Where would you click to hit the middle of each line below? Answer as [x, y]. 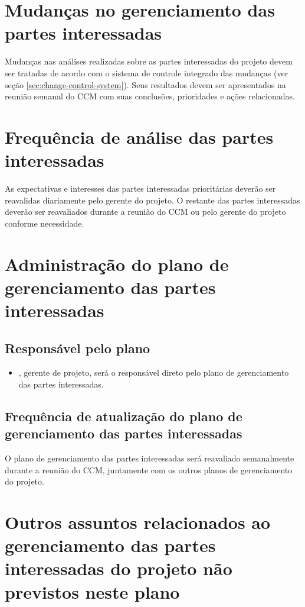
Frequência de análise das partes [139, 136]
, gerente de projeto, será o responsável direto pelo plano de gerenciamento [154, 372]
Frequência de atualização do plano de [124, 416]
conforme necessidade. [45, 223]
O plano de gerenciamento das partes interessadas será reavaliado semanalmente [150, 458]
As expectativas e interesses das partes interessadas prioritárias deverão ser [140, 188]
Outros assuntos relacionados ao [138, 522]
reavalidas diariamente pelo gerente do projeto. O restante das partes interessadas [152, 200]
